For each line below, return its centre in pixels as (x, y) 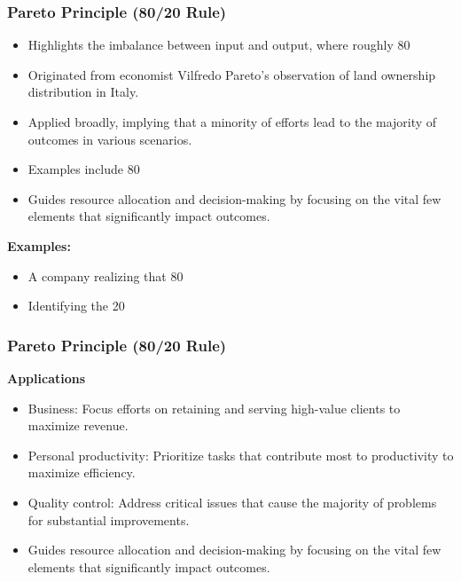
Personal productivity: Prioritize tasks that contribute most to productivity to (241, 455)
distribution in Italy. (83, 92)
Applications (47, 378)
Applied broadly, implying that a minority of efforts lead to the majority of (232, 122)
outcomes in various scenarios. (110, 139)
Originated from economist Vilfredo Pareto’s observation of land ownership (232, 74)
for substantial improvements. (109, 519)
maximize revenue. (78, 425)
